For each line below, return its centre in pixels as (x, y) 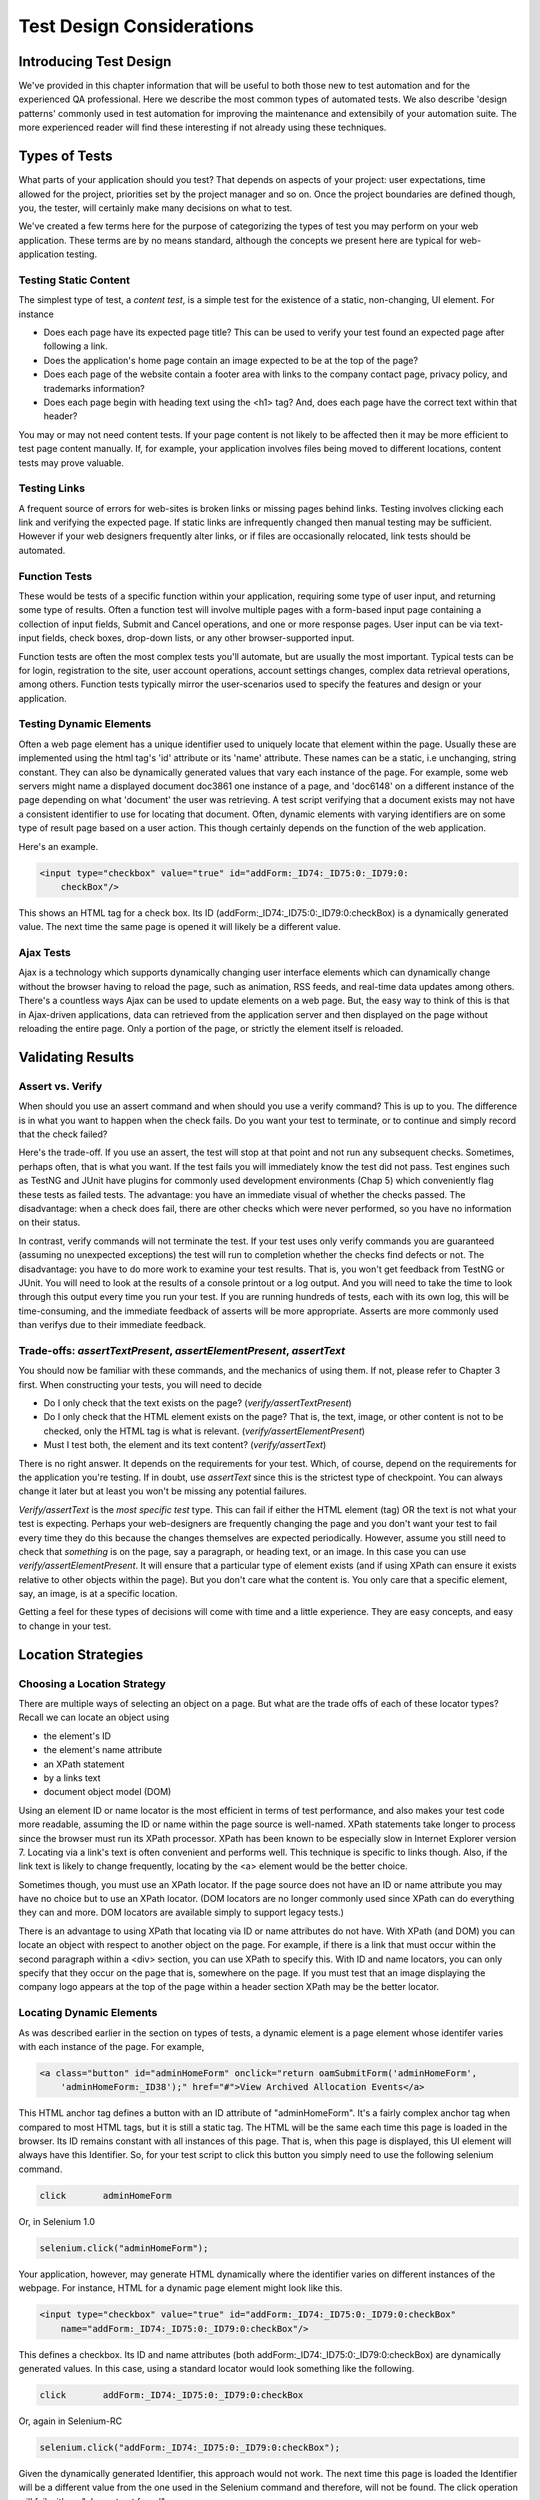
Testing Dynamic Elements (85, 724)
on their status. (49, 1222)
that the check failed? (63, 1134)
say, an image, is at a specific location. (98, 1594)
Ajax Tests (45, 953)
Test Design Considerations (136, 26)
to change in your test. (65, 1626)
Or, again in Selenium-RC (70, 2421)
